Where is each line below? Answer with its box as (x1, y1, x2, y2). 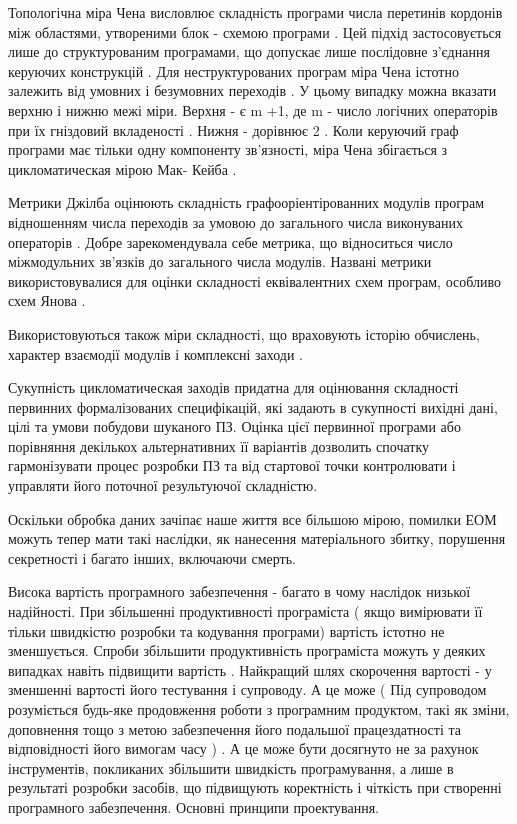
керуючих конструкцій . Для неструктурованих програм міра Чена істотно (8, 60, 459, 81)
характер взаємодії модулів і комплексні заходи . (8, 343, 303, 364)
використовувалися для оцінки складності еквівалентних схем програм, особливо (8, 270, 501, 291)
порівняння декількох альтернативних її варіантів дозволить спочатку (8, 435, 430, 456)
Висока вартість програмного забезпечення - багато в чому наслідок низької (8, 581, 471, 602)
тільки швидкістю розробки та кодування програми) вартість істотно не (8, 620, 445, 641)
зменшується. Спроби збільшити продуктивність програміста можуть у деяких (8, 640, 486, 661)
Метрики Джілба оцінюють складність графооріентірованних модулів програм (8, 192, 485, 213)
